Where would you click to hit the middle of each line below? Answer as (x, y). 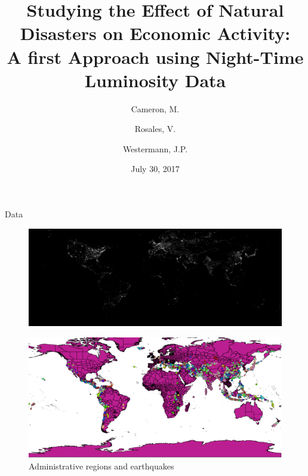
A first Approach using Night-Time (155, 56)
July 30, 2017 (155, 169)
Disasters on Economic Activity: (155, 33)
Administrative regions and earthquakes (101, 466)
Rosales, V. (155, 129)
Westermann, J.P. (155, 148)
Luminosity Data (155, 80)
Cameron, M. (155, 108)
